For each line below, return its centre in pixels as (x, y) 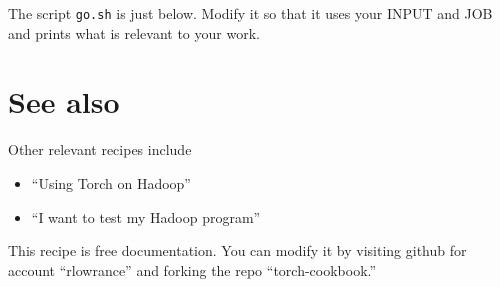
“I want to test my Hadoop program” (146, 216)
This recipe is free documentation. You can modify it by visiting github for (237, 250)
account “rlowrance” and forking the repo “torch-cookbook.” (192, 269)
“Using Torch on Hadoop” (111, 182)
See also (64, 101)
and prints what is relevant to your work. (134, 32)
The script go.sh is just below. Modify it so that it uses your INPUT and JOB (250, 13)
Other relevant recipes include (100, 149)
